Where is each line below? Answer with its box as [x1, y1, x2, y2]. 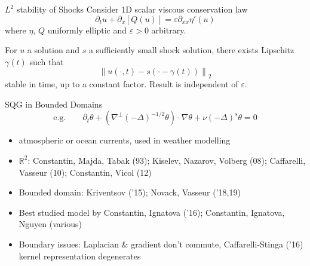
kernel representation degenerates [19, 249, 141, 262]
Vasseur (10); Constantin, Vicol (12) [19, 166, 152, 178]
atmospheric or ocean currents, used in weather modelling [19, 134, 231, 146]
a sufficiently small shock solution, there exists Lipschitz [88, 44, 294, 56]
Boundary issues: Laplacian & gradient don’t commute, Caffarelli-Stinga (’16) [19, 237, 303, 250]
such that [29, 55, 64, 68]
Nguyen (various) [19, 218, 82, 230]
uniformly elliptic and [47, 23, 127, 36]
